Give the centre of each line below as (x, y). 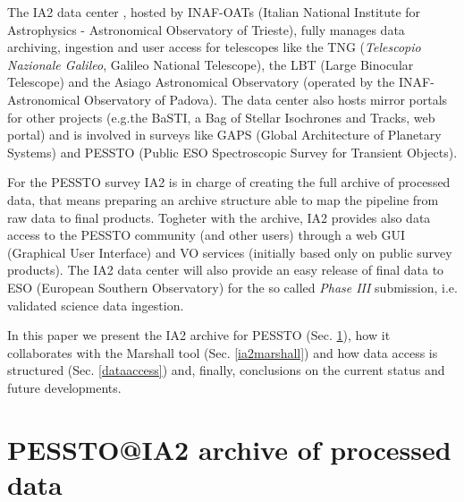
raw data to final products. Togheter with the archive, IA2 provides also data (219, 217)
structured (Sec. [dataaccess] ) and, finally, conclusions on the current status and (226, 370)
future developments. (64, 387)
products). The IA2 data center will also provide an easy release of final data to (226, 270)
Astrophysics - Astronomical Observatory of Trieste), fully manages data (206, 29)
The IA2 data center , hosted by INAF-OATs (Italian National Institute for (214, 12)
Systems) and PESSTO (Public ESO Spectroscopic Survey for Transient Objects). (232, 152)
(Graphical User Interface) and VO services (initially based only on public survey (230, 252)
